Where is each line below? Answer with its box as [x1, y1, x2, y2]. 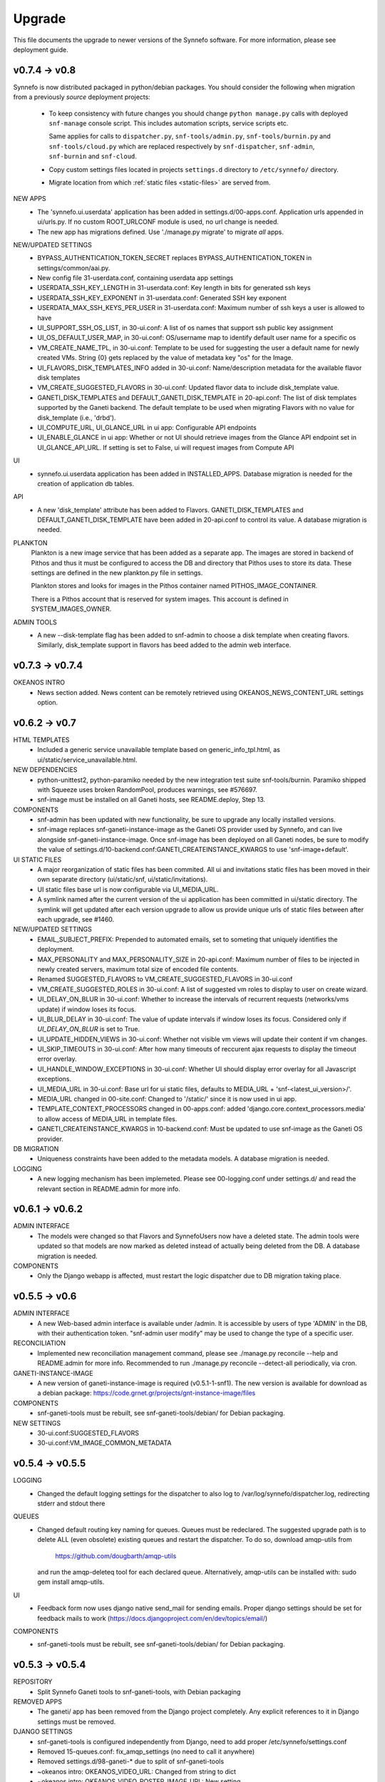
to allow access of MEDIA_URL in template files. [37, 1114, 178, 1123]
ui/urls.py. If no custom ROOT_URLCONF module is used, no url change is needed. [37, 217, 279, 226]
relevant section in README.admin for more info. [37, 1184, 181, 1193]
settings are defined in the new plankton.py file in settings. [31, 569, 203, 577]
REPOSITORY [13, 1677, 53, 1686]
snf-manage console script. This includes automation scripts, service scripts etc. [48, 119, 289, 128]
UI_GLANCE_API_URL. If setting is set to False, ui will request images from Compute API [37, 443, 294, 452]
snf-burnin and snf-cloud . [48, 152, 137, 160]
